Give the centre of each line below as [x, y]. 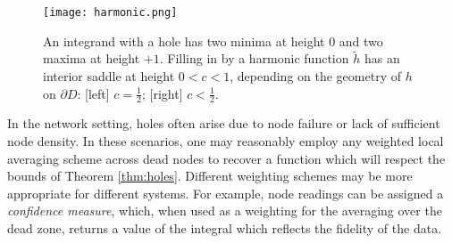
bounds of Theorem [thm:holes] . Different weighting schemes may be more [210, 176]
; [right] [162, 93]
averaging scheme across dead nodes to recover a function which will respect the [226, 158]
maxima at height [92, 58]
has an [382, 58]
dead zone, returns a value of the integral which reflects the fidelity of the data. [225, 228]
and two [361, 40]
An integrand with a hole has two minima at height [184, 40]
